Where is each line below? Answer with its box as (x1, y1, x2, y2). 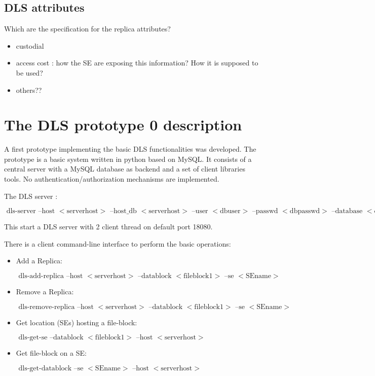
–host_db (109, 208, 137, 215)
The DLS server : (4, 190, 58, 201)
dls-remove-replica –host (18, 303, 94, 311)
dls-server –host (6, 208, 55, 215)
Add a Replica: (16, 255, 62, 266)
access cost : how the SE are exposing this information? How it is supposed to (16, 57, 258, 68)
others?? (16, 84, 42, 95)
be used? (16, 67, 43, 78)
